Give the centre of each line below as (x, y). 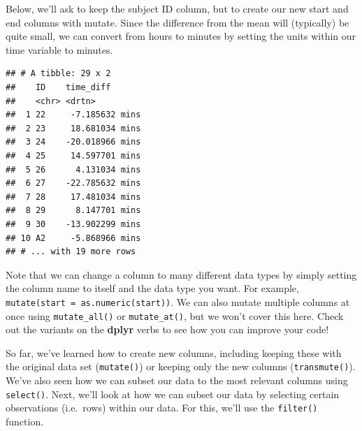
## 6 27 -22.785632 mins (73, 183)
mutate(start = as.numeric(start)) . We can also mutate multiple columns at (178, 301)
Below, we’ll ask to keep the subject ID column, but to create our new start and (177, 8)
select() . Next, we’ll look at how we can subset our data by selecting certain (173, 394)
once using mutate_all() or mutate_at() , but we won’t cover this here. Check (175, 315)
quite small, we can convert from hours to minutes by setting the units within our (181, 36)
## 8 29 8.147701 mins (73, 211)
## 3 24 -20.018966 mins (73, 142)
